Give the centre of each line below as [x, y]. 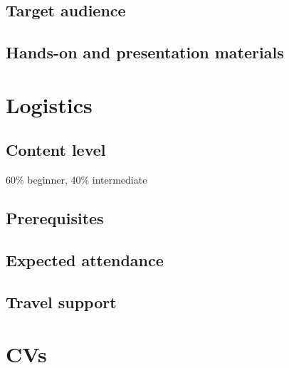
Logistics [49, 104]
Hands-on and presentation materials [145, 52]
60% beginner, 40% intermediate [77, 180]
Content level [56, 150]
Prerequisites [55, 218]
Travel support [61, 301]
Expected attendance [85, 259]
